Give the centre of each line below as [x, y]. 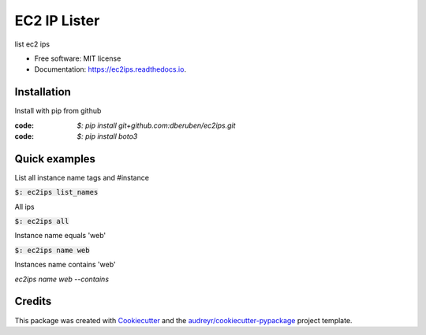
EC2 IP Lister [57, 20]
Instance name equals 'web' [60, 236]
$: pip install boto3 [107, 136]
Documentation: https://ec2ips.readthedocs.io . [110, 69]
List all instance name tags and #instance [82, 177]
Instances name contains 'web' [65, 265]
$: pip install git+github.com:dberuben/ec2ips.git [156, 125]
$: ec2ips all [42, 221]
